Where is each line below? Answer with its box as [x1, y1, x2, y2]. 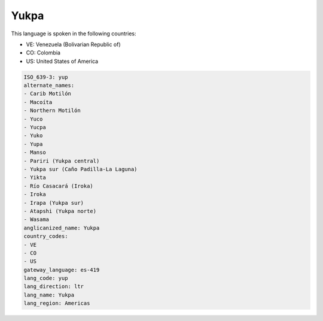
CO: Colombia [26, 49, 61, 56]
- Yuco [23, 116, 43, 122]
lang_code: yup [23, 275, 68, 281]
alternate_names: [23, 82, 75, 89]
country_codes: [23, 233, 68, 240]
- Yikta [23, 174, 46, 181]
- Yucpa [23, 124, 46, 131]
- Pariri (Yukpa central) [23, 158, 100, 164]
